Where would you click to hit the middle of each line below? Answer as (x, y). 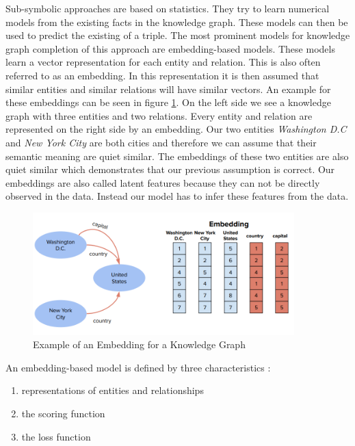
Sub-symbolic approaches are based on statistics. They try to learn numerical (168, 8)
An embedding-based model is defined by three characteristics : (138, 367)
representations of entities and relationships (113, 390)
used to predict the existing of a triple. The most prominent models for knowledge (178, 35)
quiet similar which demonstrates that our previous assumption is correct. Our (170, 169)
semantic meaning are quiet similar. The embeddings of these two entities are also (177, 156)
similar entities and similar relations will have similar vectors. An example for (168, 89)
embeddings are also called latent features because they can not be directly (163, 182)
